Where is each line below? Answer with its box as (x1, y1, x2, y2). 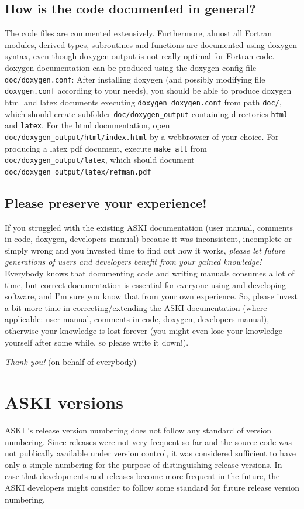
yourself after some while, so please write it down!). (5, 336, 189, 348)
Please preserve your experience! (5, 193, 207, 211)
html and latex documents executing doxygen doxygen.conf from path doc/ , (5, 95, 282, 108)
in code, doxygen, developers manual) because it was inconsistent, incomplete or (5, 233, 292, 245)
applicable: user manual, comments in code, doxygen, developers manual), (5, 313, 270, 325)
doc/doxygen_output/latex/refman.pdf (5, 168, 151, 176)
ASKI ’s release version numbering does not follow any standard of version (5, 423, 272, 436)
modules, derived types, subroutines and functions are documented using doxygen (5, 38, 297, 50)
